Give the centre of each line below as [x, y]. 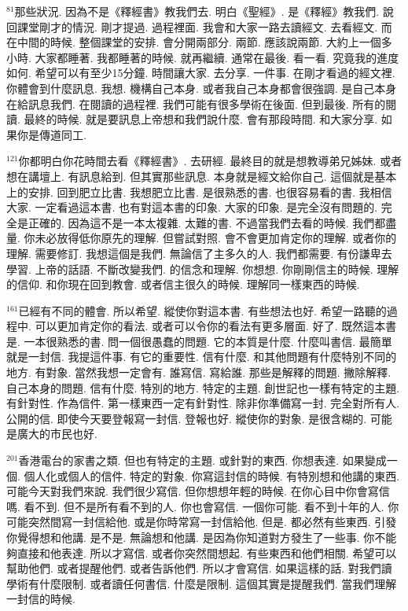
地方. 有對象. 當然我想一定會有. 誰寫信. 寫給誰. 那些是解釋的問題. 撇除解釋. [199, 372]
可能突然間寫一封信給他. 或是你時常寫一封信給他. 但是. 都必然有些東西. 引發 [202, 522]
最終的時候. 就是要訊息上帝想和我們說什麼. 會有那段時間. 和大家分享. [201, 119]
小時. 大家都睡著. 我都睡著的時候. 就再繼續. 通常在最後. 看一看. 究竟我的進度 [203, 57]
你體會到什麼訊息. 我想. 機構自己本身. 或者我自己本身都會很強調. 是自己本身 [202, 88]
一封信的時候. [41, 599]
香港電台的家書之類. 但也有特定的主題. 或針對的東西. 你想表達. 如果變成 [202, 460]
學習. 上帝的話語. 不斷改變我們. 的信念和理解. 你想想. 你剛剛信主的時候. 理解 [203, 269]
